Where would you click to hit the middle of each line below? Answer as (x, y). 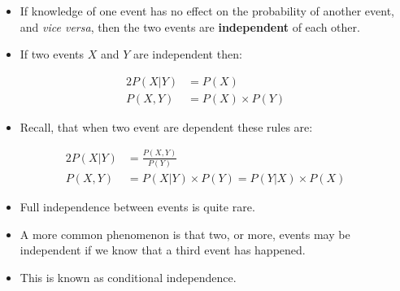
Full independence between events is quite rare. (137, 207)
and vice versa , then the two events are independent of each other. (190, 26)
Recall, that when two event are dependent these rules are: (166, 126)
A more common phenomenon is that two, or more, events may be (185, 234)
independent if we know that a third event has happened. (163, 250)
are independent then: (187, 54)
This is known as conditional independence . (128, 277)
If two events (52, 54)
